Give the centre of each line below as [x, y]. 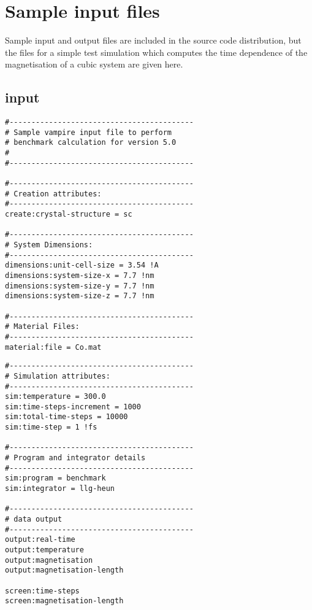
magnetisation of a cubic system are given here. [94, 64]
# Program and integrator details [75, 458]
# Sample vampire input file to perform [89, 132]
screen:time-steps [42, 591]
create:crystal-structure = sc [69, 214]
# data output [34, 519]
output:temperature [44, 550]
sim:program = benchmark [55, 478]
